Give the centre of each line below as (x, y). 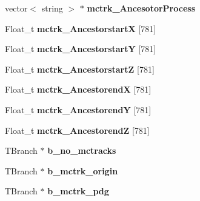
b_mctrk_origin (83, 170)
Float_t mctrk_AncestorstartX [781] (81, 28)
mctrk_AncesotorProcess (141, 8)
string (52, 8)
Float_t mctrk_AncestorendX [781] (78, 89)
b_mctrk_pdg (78, 191)
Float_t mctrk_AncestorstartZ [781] (80, 69)
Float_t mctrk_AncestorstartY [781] (81, 49)
